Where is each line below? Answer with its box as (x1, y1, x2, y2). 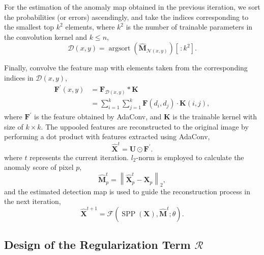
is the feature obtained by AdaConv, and (34, 111, 162, 122)
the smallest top (4, 21, 54, 32)
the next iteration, (4, 196, 61, 207)
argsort (108, 45, 131, 53)
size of (4, 121, 23, 132)
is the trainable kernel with (172, 111, 257, 122)
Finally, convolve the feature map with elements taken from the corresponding (4, 62, 248, 73)
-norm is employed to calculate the (136, 151, 244, 162)
